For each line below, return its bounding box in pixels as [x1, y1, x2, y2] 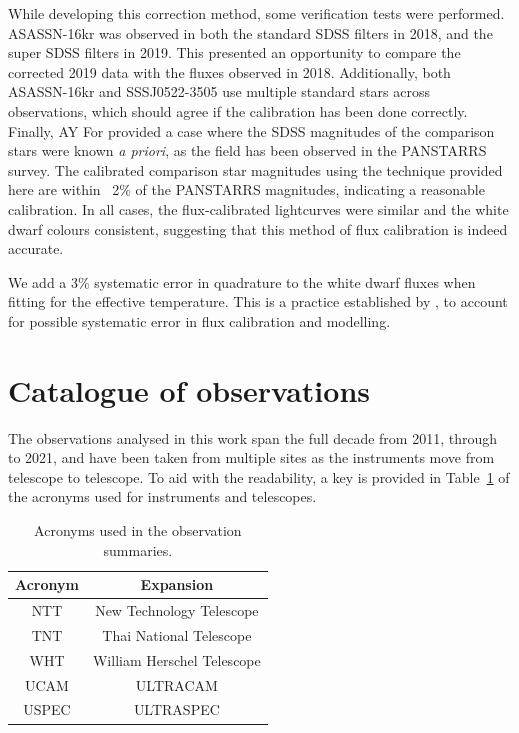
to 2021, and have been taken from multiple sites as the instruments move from [8, 447, 495, 468]
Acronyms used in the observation [34, 520, 242, 540]
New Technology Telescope [95, 600, 259, 621]
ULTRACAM [135, 674, 218, 695]
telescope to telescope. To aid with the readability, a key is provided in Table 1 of [8, 466, 510, 487]
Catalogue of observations [8, 369, 370, 410]
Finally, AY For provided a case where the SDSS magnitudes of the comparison [8, 120, 495, 141]
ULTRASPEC [133, 699, 220, 720]
